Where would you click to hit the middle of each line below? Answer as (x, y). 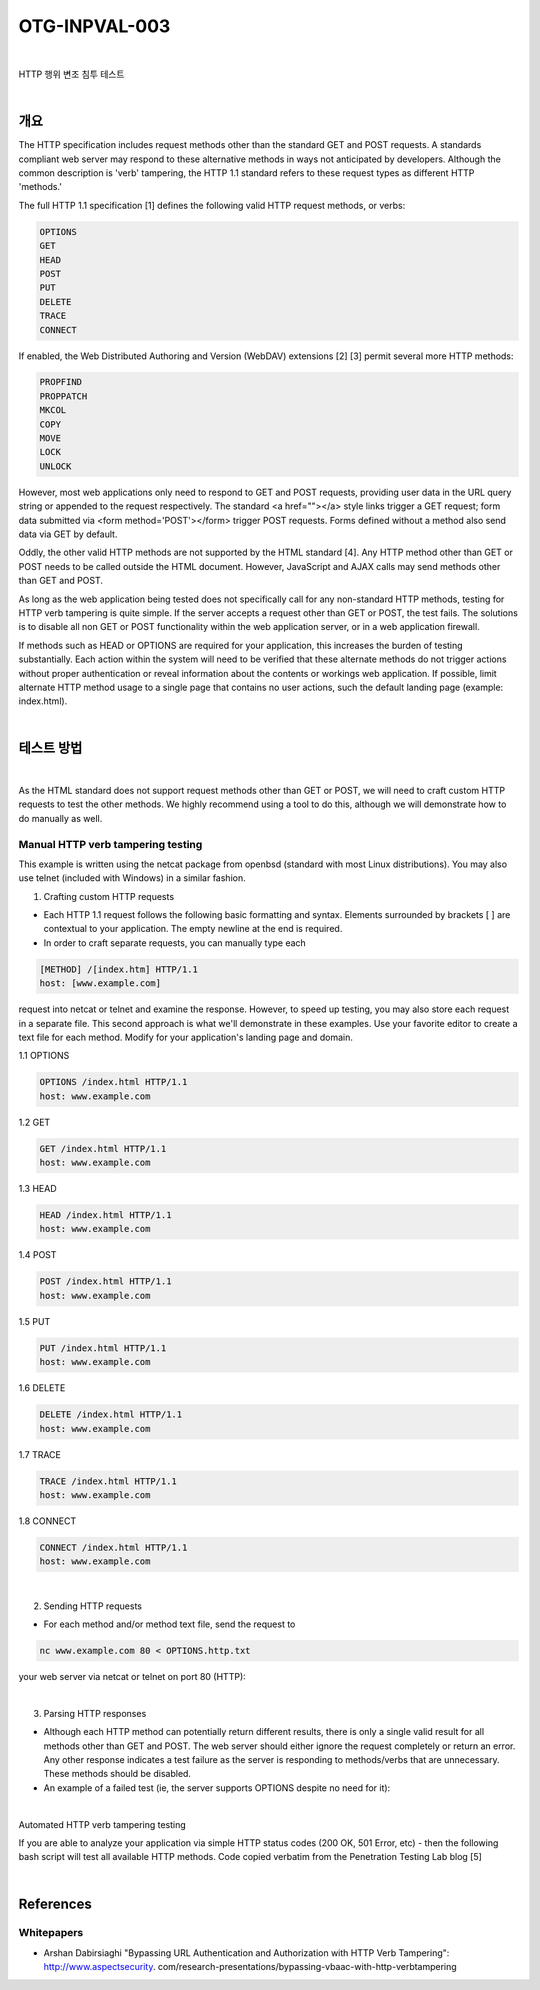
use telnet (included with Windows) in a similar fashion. (132, 878)
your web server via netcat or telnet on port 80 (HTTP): (132, 1676)
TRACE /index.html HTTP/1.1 (108, 1481)
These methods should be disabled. (117, 1774)
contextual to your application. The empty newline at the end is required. (193, 929)
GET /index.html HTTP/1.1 (103, 1148)
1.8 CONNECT (47, 1521)
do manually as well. (60, 818)
